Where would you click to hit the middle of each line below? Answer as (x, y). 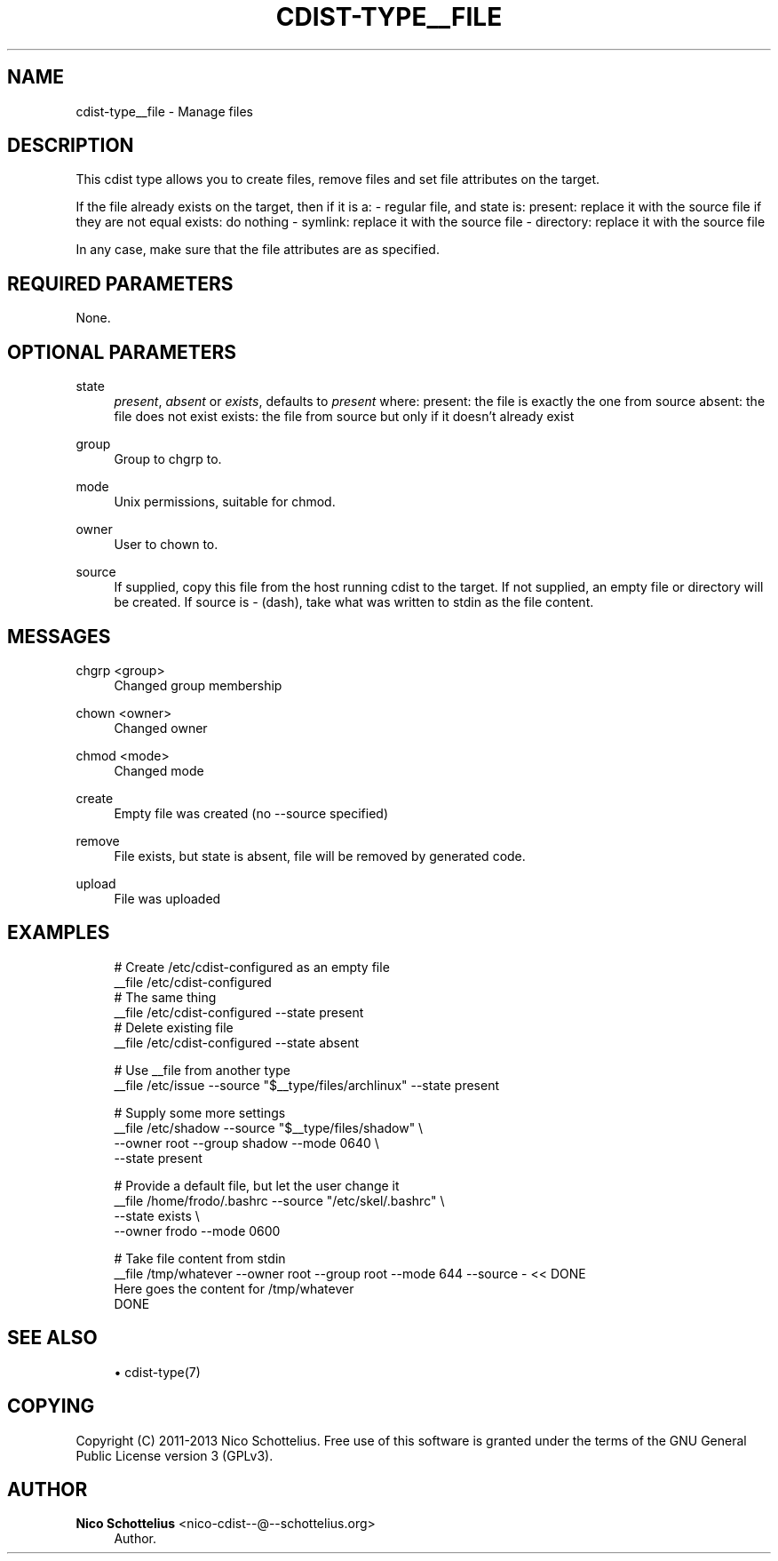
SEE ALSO (52, 1338)
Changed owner (161, 728)
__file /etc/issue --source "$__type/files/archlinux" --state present (306, 1085)
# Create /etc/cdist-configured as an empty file (252, 967)
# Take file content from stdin (200, 1258)
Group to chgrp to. (168, 459)
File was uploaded (167, 898)
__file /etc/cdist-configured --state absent (236, 1042)
